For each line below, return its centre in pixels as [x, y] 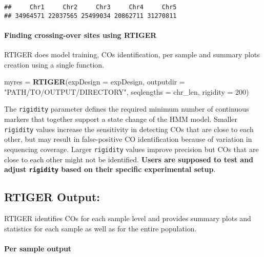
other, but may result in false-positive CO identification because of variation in [128, 139]
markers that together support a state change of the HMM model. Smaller [121, 119]
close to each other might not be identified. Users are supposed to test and [129, 159]
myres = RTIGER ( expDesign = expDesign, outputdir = [95, 82]
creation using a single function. [54, 64]
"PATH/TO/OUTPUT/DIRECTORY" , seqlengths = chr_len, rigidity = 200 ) [127, 91]
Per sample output [38, 248]
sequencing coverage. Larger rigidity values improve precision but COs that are [131, 149]
